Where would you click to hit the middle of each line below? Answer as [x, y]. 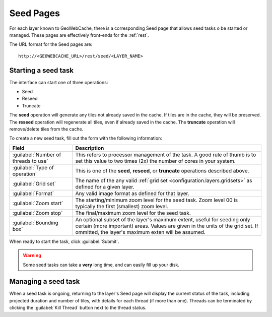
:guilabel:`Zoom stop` [38, 213]
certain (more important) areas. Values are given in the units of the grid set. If [167, 226]
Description [90, 148]
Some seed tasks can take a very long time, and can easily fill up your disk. [101, 265]
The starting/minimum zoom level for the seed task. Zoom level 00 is [157, 200]
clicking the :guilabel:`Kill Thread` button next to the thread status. [78, 308]
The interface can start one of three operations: [59, 82]
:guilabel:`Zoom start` [38, 203]
